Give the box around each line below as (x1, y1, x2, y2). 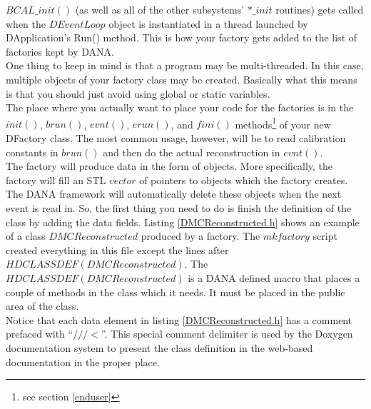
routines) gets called (275, 2, 364, 16)
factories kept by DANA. (6, 44, 114, 59)
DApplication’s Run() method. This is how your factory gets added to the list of (6, 30, 357, 45)
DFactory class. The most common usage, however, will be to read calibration (6, 131, 346, 145)
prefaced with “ (6, 326, 73, 341)
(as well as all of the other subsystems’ (75, 2, 245, 16)
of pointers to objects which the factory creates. (139, 172, 348, 187)
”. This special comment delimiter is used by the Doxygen (101, 326, 353, 341)
